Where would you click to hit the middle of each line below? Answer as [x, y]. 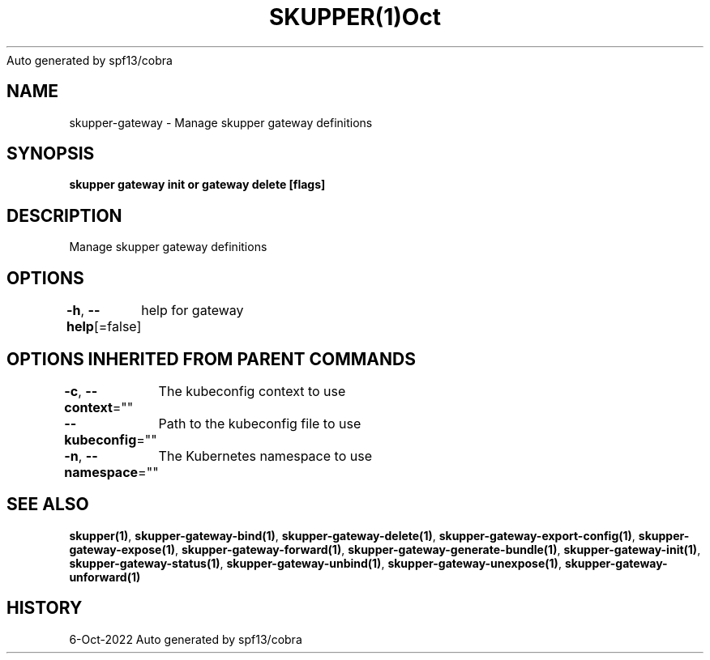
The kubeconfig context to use [252, 391]
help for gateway [192, 311]
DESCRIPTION [64, 215]
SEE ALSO [48, 505]
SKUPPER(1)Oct [355, 17]
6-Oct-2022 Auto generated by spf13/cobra [186, 639]
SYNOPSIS [51, 154]
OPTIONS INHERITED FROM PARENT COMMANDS [211, 359]
